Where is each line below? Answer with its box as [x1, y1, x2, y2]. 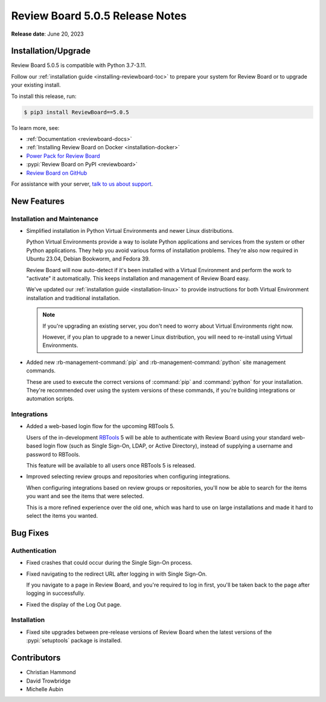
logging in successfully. [26, 590, 85, 597]
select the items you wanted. [26, 512, 98, 519]
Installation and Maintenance [11, 215, 99, 223]
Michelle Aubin [26, 685, 63, 692]
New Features [11, 196, 65, 206]
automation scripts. [26, 395, 75, 402]
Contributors [11, 653, 61, 663]
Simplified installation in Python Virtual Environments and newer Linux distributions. [26, 227, 234, 235]
